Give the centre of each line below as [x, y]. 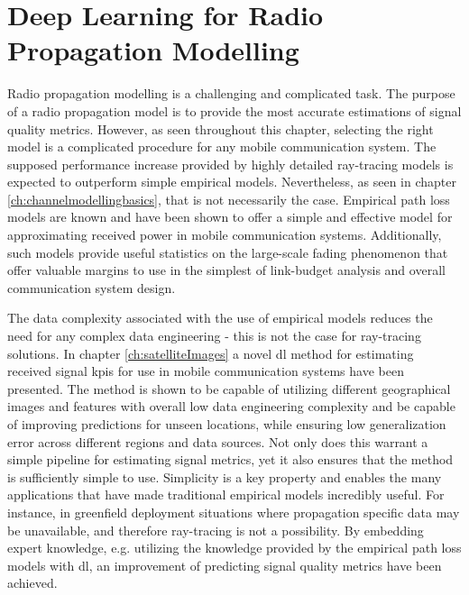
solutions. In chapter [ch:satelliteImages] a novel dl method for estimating [211, 353]
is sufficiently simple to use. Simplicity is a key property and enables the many [225, 476]
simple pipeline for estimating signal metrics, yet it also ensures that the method [230, 459]
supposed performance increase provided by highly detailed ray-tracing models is [230, 164]
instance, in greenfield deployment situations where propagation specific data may [234, 512]
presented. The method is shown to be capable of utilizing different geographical [229, 388]
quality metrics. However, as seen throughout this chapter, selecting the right [221, 128]
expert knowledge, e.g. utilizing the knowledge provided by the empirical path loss [234, 548]
